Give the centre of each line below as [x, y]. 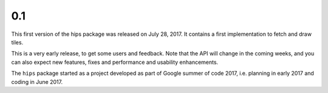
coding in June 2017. [37, 81]
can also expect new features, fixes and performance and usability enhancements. [115, 62]
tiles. [17, 42]
